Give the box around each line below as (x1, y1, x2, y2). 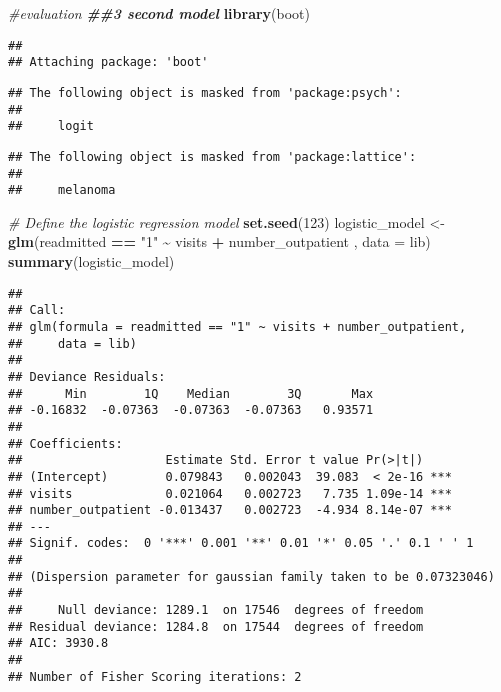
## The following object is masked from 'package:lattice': (8, 149, 417, 164)
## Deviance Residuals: (8, 369, 166, 384)
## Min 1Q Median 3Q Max (8, 386, 374, 401)
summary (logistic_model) (8, 251, 175, 272)
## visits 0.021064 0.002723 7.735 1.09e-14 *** (8, 486, 452, 501)
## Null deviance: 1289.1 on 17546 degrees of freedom (8, 603, 424, 618)
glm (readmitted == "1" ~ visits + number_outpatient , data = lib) (8, 231, 431, 252)
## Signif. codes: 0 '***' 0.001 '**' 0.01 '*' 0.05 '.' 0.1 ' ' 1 (8, 536, 474, 551)
